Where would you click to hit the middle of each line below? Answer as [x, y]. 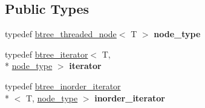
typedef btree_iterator [47, 54]
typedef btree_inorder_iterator [63, 85]
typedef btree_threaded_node [61, 34]
